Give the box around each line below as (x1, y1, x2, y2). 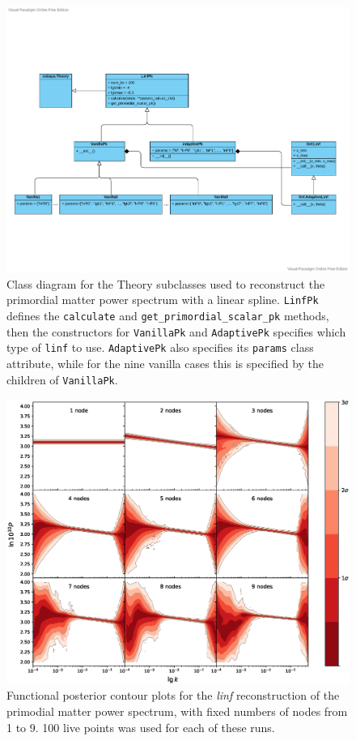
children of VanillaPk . (6, 370, 118, 388)
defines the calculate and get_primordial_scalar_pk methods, (6, 307, 329, 324)
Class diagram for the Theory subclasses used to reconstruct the (6, 275, 325, 292)
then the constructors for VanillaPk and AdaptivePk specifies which (6, 323, 346, 340)
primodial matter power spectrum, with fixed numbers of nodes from (6, 703, 348, 720)
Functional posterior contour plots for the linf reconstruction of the (6, 687, 340, 704)
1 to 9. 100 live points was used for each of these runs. (6, 718, 275, 735)
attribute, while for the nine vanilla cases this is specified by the (6, 355, 324, 372)
